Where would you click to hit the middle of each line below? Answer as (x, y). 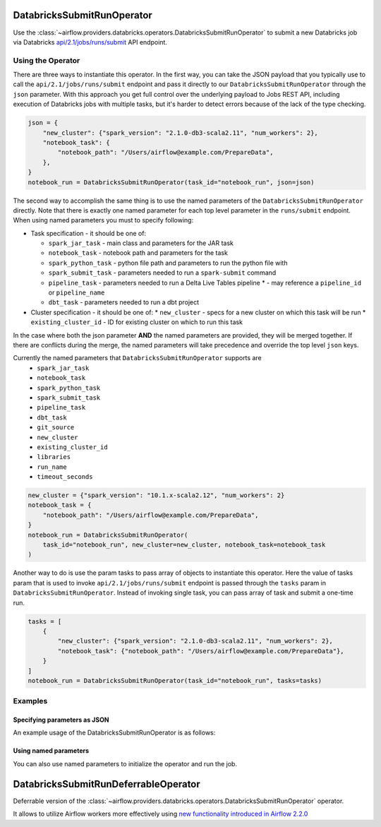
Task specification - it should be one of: (89, 233)
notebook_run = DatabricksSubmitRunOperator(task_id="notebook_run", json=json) (171, 182)
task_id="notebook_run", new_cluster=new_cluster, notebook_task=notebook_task (184, 545)
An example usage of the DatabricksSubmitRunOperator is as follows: (114, 733)
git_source (56, 428)
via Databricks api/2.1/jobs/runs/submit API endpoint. (90, 42)
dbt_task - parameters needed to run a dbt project (124, 302)
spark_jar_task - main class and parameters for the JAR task (141, 243)
